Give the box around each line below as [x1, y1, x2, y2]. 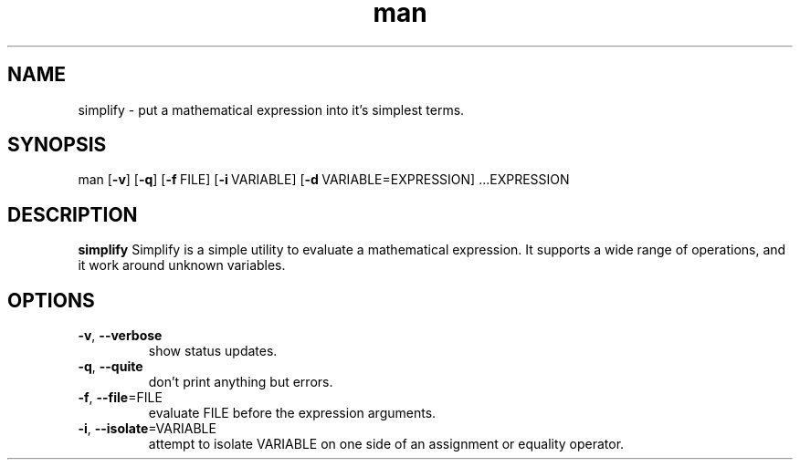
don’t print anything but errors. [148, 374, 333, 390]
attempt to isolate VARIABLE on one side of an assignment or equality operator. [148, 436, 625, 452]
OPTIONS [7, 288, 95, 312]
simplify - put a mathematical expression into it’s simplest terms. [78, 101, 465, 118]
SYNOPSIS [7, 133, 107, 157]
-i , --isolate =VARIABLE [78, 420, 216, 437]
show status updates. [148, 343, 278, 359]
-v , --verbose [78, 327, 163, 344]
